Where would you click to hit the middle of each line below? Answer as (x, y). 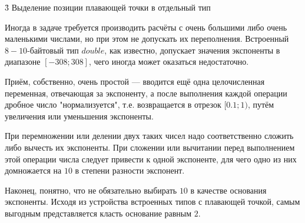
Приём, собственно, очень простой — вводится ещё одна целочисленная (135, 81)
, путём (261, 104)
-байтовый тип (53, 50)
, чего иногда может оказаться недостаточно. (169, 61)
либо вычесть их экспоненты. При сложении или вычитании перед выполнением (150, 147)
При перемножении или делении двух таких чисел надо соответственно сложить (149, 136)
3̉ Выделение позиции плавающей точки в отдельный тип (108, 7)
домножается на (33, 170)
